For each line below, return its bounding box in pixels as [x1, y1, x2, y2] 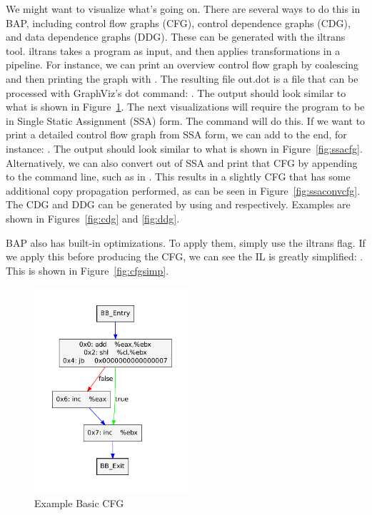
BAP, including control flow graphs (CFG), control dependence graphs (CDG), [6, 15, 351, 30]
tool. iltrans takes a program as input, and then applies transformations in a [6, 43, 341, 58]
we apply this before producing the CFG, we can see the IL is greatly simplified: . [6, 249, 363, 264]
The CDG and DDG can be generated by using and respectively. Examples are [6, 197, 351, 212]
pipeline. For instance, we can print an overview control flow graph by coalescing [6, 57, 359, 72]
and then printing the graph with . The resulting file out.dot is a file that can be [6, 71, 358, 86]
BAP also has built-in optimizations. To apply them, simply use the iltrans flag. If [6, 235, 366, 250]
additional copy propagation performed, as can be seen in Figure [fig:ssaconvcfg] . [6, 183, 361, 198]
